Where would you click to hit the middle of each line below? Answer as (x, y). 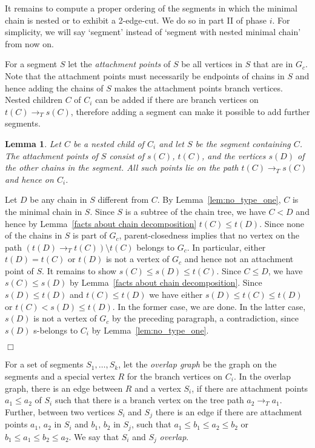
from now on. (29, 43)
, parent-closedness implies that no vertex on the (209, 235)
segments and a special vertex (60, 376)
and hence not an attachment (239, 259)
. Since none (282, 223)
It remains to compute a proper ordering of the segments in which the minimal (151, 8)
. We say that (94, 436)
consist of (127, 155)
